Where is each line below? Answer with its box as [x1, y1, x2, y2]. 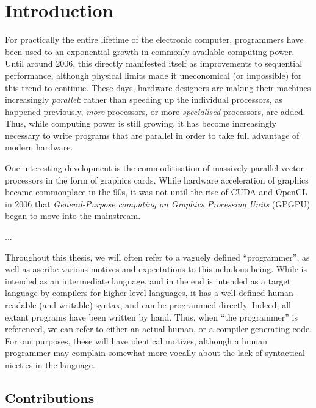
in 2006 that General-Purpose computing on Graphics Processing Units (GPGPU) [5, 197, 311, 210]
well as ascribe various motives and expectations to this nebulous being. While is [5, 262, 307, 275]
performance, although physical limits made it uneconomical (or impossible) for [5, 69, 302, 81]
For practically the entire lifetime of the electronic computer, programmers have [5, 33, 304, 46]
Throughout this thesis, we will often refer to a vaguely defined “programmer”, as [5, 250, 310, 263]
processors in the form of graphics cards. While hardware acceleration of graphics [5, 173, 309, 186]
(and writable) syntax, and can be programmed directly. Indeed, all [39, 299, 291, 311]
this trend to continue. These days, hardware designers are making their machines [5, 81, 311, 94]
